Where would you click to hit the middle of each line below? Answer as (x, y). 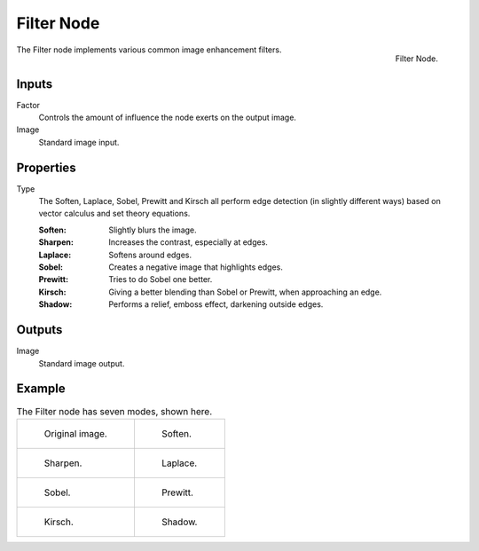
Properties (46, 167)
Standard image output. (82, 363)
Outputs (39, 330)
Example (41, 389)
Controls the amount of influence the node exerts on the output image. (168, 118)
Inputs (35, 84)
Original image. (76, 433)
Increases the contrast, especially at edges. (188, 242)
